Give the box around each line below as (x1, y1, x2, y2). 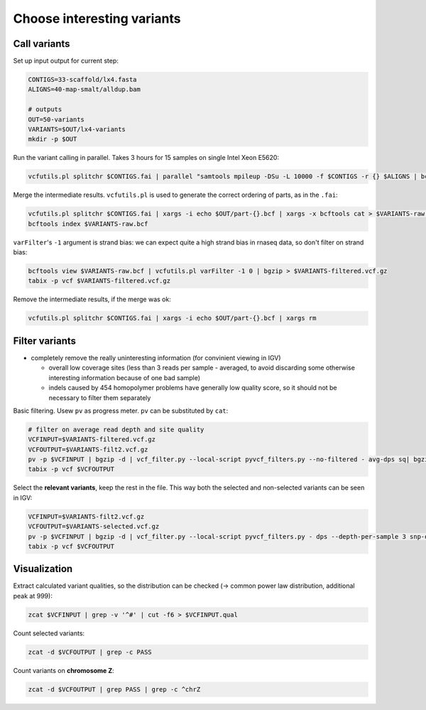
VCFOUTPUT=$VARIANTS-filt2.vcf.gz (28, 445, 148, 453)
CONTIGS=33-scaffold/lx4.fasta (28, 75, 138, 84)
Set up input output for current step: (13, 57, 119, 65)
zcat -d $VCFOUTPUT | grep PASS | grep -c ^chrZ (28, 685, 201, 693)
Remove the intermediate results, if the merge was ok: (13, 295, 172, 303)
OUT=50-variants (28, 115, 85, 124)
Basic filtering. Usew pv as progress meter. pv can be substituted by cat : (13, 406, 229, 415)
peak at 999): (13, 591, 53, 600)
